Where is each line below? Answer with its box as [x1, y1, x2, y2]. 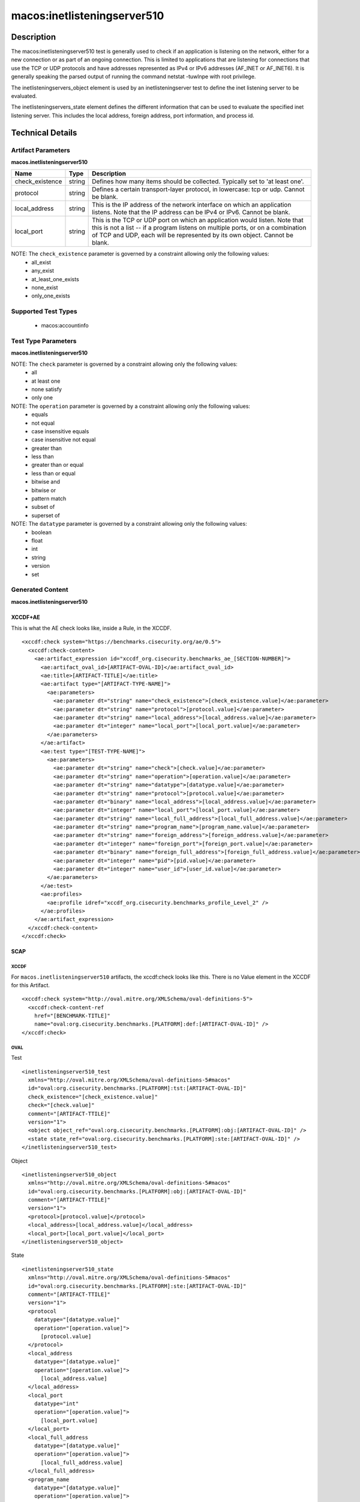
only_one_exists [31, 292, 70, 300]
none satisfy [31, 385, 62, 393]
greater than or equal [31, 461, 84, 469]
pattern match [31, 495, 67, 502]
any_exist [31, 267, 54, 275]
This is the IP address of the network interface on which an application [92, 201, 292, 209]
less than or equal [31, 469, 76, 477]
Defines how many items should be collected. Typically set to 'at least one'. [92, 177, 304, 186]
